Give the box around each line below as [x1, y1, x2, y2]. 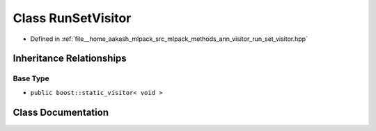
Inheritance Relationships [13, 53, 127, 64]
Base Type [13, 73, 49, 83]
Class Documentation [13, 106, 109, 118]
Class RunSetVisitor [13, 10, 132, 26]
